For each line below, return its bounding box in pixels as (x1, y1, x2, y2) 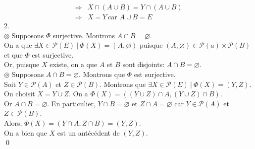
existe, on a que (50, 59, 97, 70)
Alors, (4, 118, 22, 128)
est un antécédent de (57, 127, 120, 138)
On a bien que (4, 127, 47, 138)
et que (4, 49, 23, 60)
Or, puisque (4, 59, 40, 70)
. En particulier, (47, 98, 96, 108)
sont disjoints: (122, 59, 165, 70)
